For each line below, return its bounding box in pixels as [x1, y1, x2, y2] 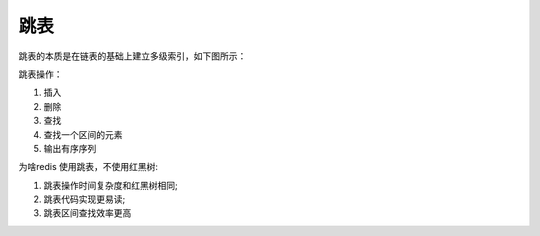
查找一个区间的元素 [43, 128, 123, 140]
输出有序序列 [43, 142, 97, 154]
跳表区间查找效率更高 [43, 207, 132, 219]
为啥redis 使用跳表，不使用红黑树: [18, 161, 159, 173]
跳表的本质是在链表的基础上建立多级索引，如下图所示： [18, 50, 247, 62]
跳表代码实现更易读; [43, 193, 126, 205]
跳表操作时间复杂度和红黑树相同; [43, 179, 179, 191]
